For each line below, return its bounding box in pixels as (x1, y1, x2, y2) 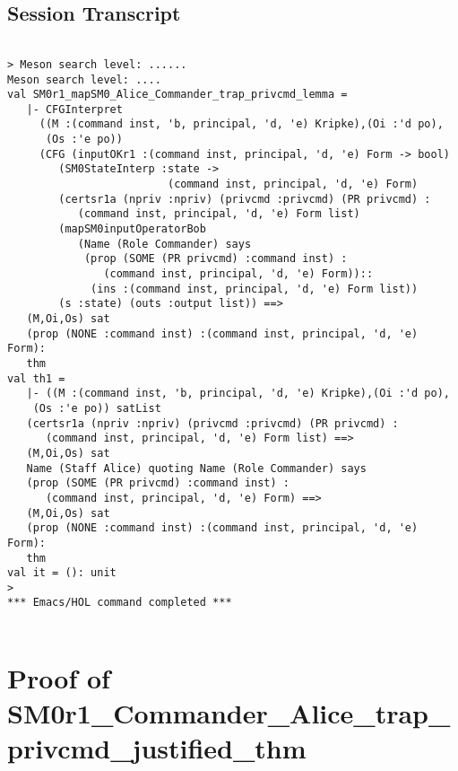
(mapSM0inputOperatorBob (58, 223, 206, 236)
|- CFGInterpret (26, 102, 123, 116)
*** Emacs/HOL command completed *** (7, 596, 232, 609)
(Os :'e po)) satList (32, 401, 161, 415)
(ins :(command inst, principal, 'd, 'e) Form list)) (91, 282, 419, 295)
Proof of (7, 659, 110, 696)
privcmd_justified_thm (7, 730, 307, 767)
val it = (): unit (7, 566, 117, 580)
